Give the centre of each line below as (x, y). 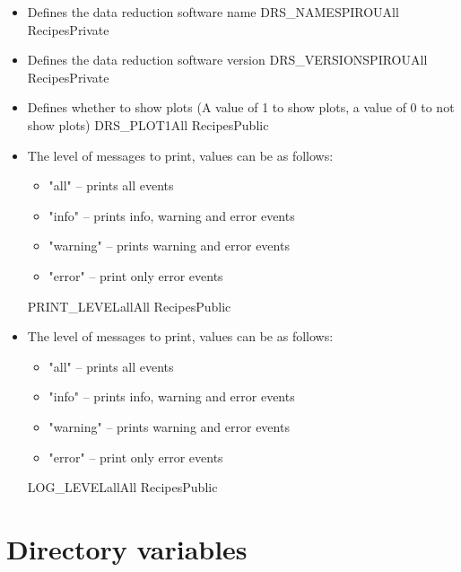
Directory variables (127, 548)
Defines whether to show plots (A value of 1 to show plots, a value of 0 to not (241, 107)
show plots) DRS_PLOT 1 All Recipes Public (148, 124)
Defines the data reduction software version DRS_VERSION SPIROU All (227, 60)
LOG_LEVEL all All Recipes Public (122, 487)
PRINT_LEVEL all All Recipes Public (129, 306)
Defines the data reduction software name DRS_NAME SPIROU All (213, 12)
